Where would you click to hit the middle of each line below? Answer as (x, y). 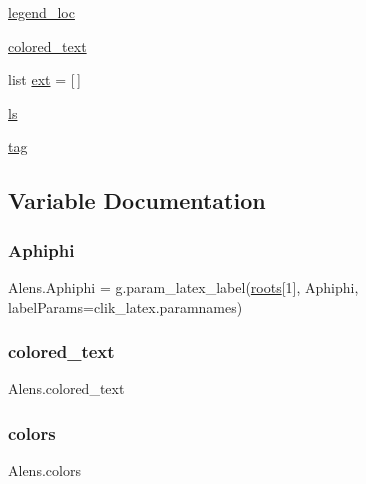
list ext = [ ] (44, 79)
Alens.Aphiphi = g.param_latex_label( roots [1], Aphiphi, (183, 286)
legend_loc (41, 12)
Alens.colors (44, 470)
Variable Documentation (137, 200)
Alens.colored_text (66, 388)
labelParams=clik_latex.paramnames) (125, 306)
